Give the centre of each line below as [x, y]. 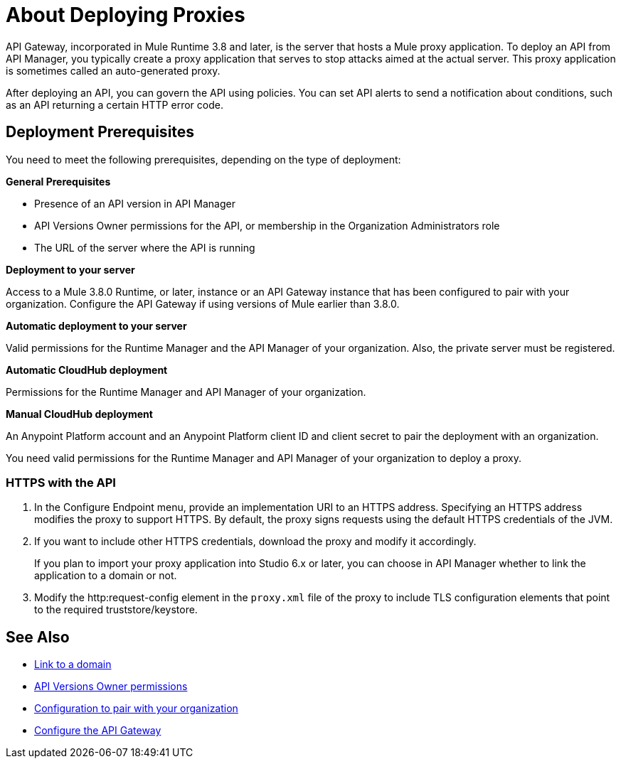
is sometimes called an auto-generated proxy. [113, 70]
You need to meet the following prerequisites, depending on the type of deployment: [203, 159]
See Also [38, 637]
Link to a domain [73, 665]
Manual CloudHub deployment [79, 414]
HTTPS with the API [61, 482]
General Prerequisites [58, 181]
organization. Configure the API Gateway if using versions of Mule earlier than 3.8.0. [203, 303]
